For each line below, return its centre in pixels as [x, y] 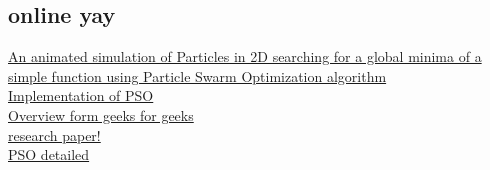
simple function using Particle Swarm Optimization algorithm [197, 75]
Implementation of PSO [81, 95]
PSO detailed [49, 154]
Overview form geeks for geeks [101, 114]
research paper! [54, 134]
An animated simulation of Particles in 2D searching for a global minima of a [245, 56]
